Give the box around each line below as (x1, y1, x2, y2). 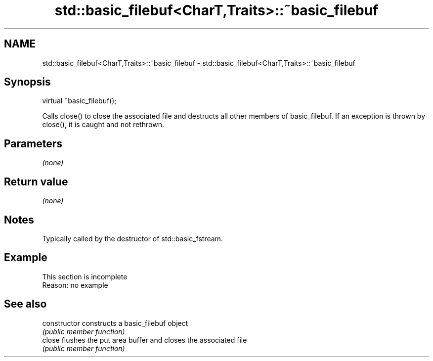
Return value (4, 175, 68, 188)
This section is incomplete (42, 272, 128, 281)
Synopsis (4, 76, 51, 89)
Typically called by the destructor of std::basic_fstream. (42, 234, 223, 243)
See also (4, 298, 47, 311)
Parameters (4, 137, 62, 150)
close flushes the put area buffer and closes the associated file (42, 335, 247, 344)
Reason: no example (42, 280, 108, 289)
